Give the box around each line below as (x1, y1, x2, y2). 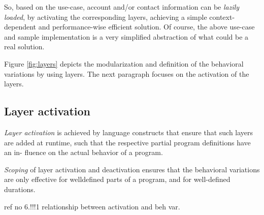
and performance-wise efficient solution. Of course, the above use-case (38, 21, 255, 32)
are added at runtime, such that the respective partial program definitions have (4, 137, 251, 147)
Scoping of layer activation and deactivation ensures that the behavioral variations (4, 164, 260, 174)
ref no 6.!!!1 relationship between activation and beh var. (4, 201, 180, 211)
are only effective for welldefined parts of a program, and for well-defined (4, 174, 230, 185)
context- (209, 11, 235, 22)
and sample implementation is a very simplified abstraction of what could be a (4, 31, 249, 42)
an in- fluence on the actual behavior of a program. (4, 147, 163, 158)
